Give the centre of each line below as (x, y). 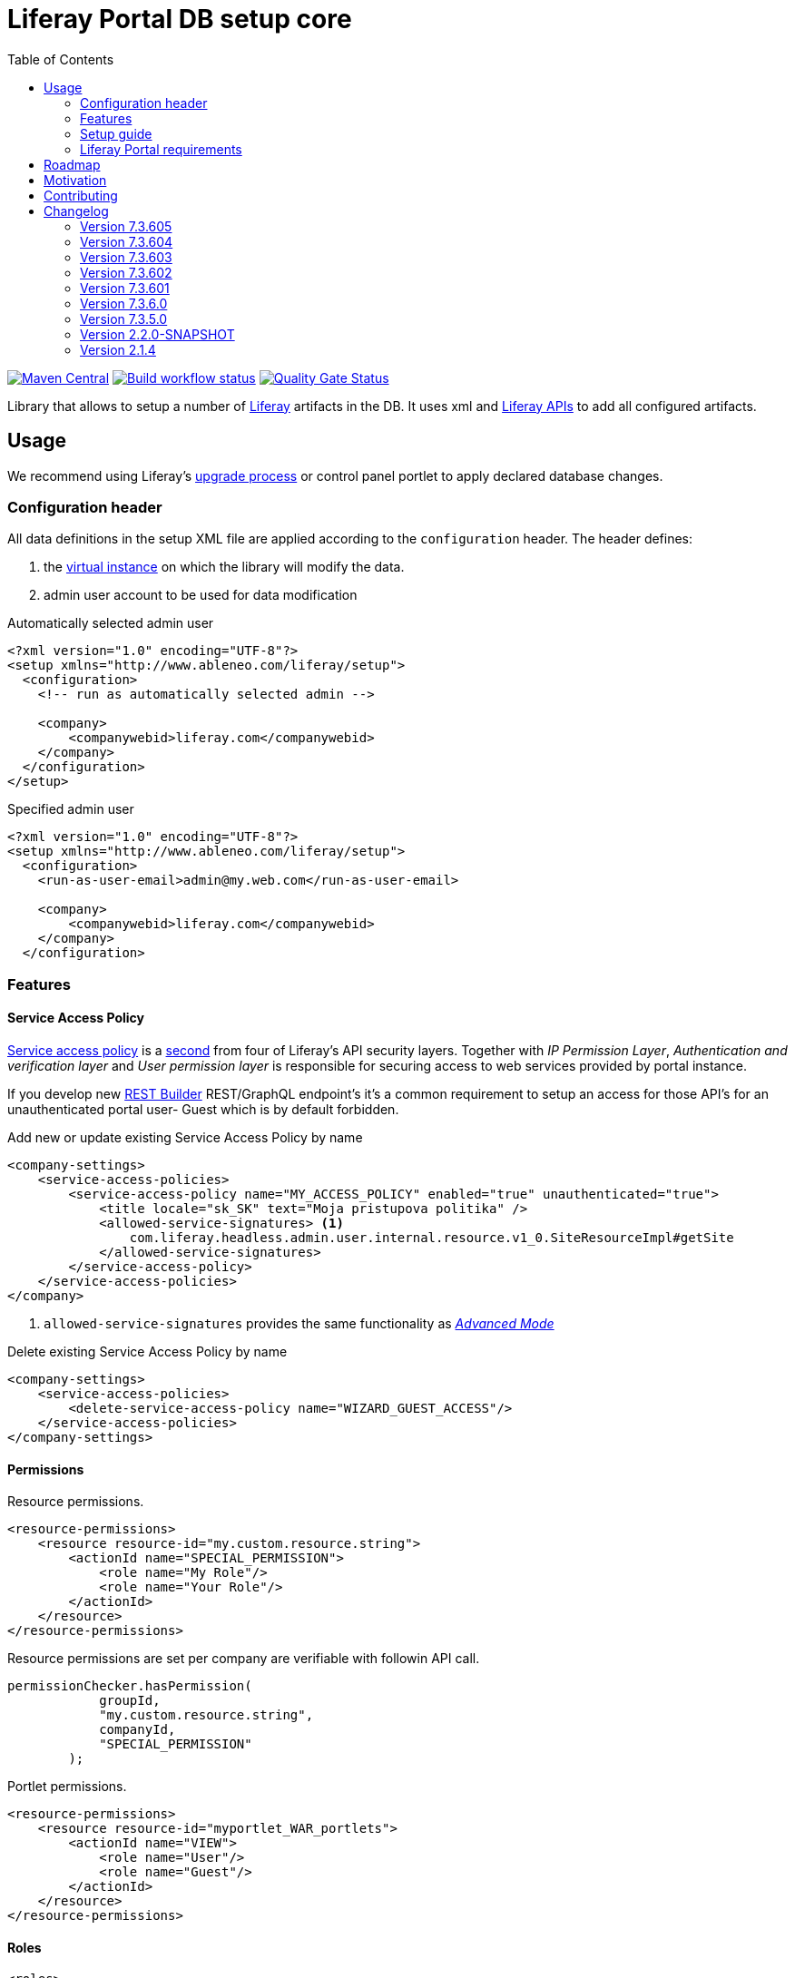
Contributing (81, 195)
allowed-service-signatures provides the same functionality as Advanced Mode (299, 1323)
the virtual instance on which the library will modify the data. (224, 567)
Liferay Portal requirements (161, 149)
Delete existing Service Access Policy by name (147, 1351)
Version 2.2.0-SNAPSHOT (157, 334)
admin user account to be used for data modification (201, 595)
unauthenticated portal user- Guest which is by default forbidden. (203, 1109)
